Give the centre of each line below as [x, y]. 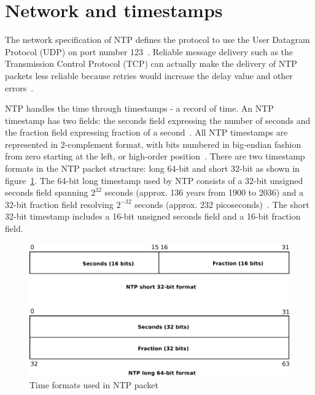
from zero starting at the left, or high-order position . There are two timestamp [155, 156]
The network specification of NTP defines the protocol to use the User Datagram [157, 40]
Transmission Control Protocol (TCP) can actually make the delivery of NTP [151, 63]
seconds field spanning [47, 192]
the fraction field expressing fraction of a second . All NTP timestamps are [146, 132]
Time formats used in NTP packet [94, 384]
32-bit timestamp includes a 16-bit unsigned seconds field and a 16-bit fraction [153, 216]
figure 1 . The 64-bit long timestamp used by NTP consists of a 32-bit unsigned [154, 180]
